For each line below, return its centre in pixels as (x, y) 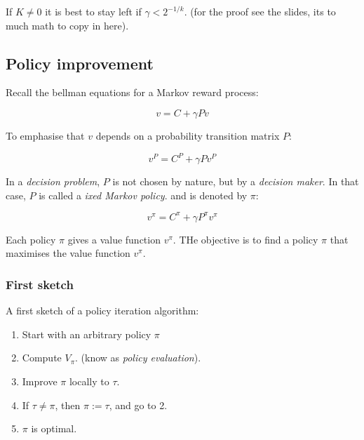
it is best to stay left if (93, 11)
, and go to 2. (138, 405)
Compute (42, 358)
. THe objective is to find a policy (245, 239)
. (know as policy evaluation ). (138, 358)
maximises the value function (68, 253)
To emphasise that (45, 135)
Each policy (31, 239)
